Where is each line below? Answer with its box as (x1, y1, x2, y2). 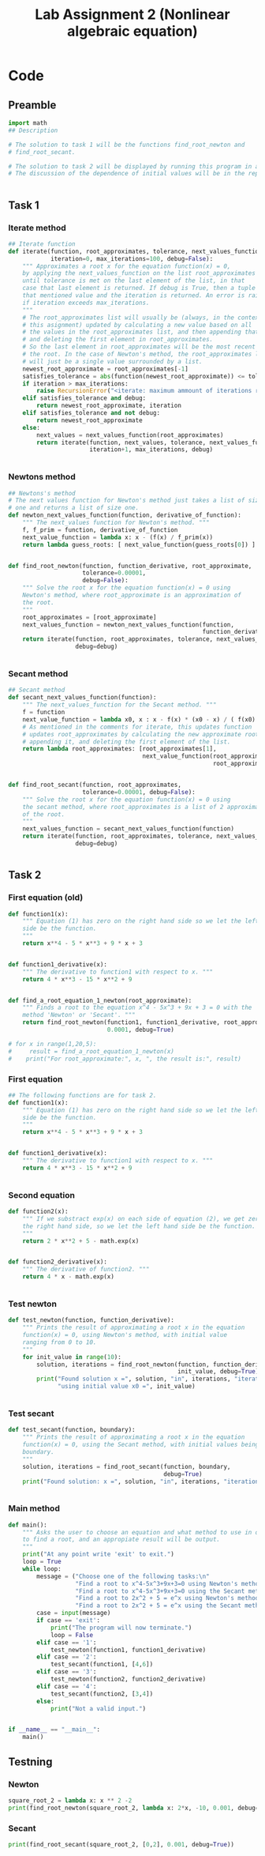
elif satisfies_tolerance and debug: (22, 394, 147, 402)
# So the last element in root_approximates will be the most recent (22, 343, 256, 351)
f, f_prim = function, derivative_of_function (22, 525, 178, 534)
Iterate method (8, 222, 67, 233)
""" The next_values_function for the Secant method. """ (22, 701, 217, 709)
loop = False (50, 1631, 93, 1639)
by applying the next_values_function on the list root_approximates (22, 269, 256, 277)
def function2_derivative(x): (8, 1258, 108, 1266)
